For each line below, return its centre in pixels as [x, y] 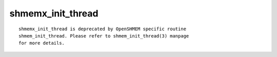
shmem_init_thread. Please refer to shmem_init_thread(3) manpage [104, 36]
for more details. [42, 43]
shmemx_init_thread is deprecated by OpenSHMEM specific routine [103, 29]
